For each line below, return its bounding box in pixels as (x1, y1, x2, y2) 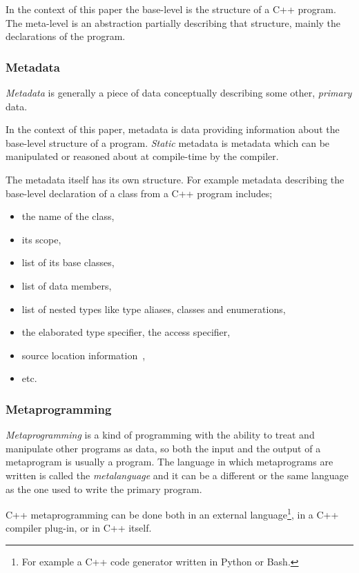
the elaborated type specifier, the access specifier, (21, 325, 231, 339)
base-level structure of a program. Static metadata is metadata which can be (6, 135, 330, 150)
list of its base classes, (21, 255, 115, 270)
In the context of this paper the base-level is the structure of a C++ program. (6, 2, 336, 16)
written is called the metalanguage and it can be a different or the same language (6, 468, 349, 482)
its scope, (21, 232, 61, 246)
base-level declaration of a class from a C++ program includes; (6, 185, 273, 200)
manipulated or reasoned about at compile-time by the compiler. (6, 149, 279, 163)
